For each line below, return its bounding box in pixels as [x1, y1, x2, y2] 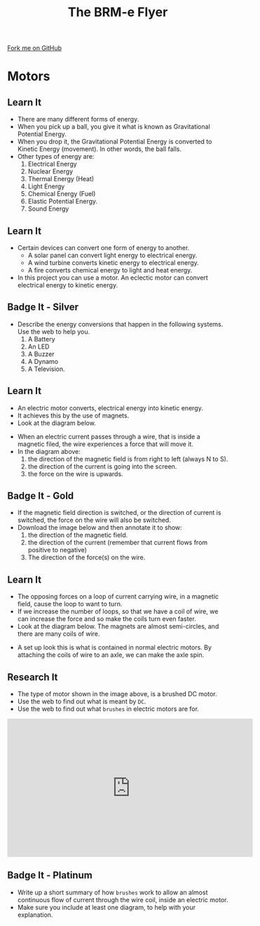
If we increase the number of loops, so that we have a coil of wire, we [17, 607, 219, 615]
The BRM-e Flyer [67, 4, 168, 20]
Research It [7, 671, 58, 683]
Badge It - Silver [7, 301, 79, 313]
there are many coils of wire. [17, 630, 100, 638]
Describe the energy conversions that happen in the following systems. [17, 320, 224, 328]
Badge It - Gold [7, 490, 74, 502]
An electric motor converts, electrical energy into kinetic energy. [17, 403, 203, 412]
